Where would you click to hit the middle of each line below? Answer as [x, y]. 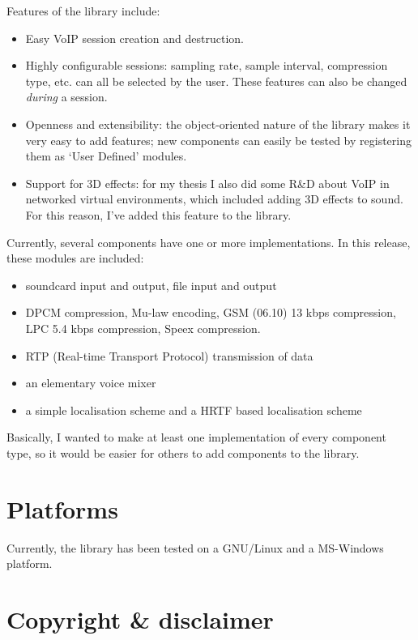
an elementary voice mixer [91, 383]
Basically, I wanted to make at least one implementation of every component [196, 437]
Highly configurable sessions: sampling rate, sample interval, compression [207, 65]
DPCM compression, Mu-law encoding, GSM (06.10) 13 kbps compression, [211, 312]
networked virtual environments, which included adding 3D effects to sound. [214, 199]
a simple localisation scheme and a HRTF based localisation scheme [194, 410]
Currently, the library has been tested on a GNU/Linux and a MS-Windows [195, 547]
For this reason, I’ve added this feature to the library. [158, 214]
